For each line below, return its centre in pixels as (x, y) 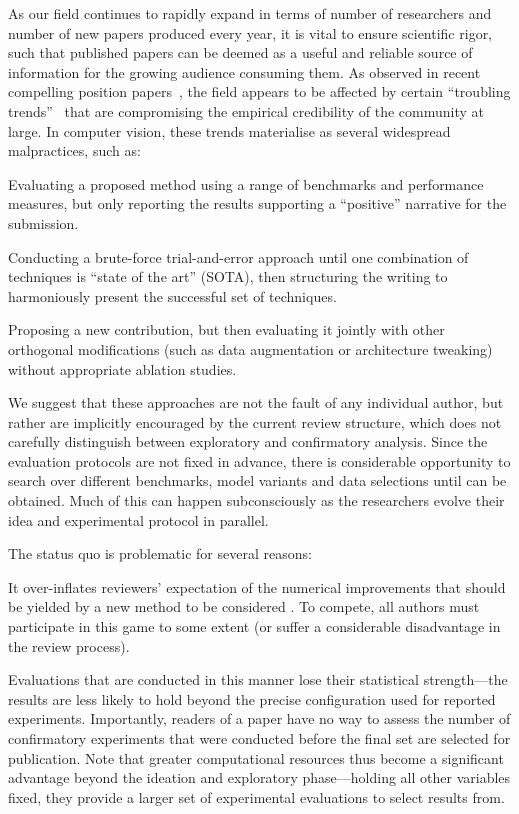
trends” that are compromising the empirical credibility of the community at (246, 110)
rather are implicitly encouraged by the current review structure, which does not (255, 421)
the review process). (69, 645)
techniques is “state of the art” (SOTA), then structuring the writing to (228, 276)
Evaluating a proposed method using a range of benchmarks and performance (246, 183)
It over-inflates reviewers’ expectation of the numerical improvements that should (257, 586)
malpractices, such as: (74, 150)
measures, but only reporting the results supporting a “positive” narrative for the (257, 203)
